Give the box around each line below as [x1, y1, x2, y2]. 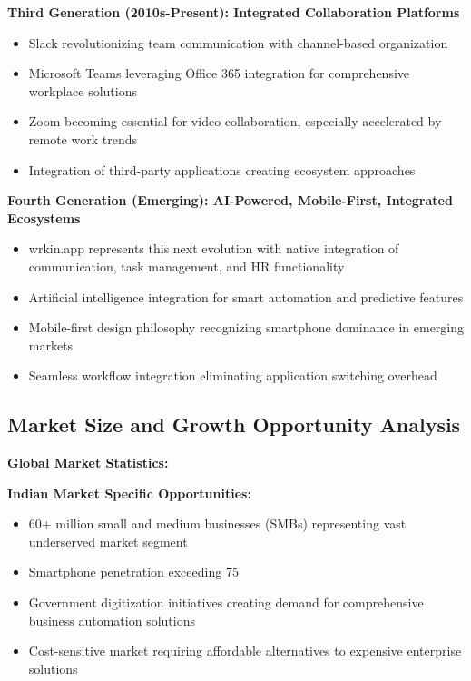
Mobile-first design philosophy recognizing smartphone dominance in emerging [28, 318, 465, 337]
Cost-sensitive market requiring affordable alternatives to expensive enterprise [28, 641, 462, 660]
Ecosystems [7, 208, 81, 227]
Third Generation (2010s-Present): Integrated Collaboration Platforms [7, 3, 460, 21]
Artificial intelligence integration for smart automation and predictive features [28, 287, 464, 306]
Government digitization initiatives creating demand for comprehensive [28, 593, 424, 612]
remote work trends [28, 129, 137, 148]
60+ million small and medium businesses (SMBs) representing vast [28, 514, 407, 533]
